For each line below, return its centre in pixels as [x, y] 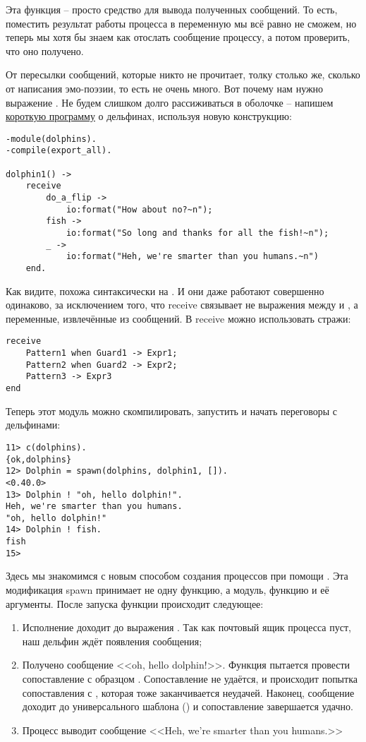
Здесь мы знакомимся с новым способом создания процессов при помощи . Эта [177, 576]
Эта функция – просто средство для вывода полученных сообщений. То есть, [172, 9]
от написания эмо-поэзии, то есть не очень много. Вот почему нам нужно [165, 88]
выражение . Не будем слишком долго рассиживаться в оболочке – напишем [170, 102]
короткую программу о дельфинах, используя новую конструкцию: [149, 116]
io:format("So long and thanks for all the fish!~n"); [197, 233]
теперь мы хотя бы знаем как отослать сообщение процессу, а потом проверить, [178, 37]
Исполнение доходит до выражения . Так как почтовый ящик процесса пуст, [187, 627]
